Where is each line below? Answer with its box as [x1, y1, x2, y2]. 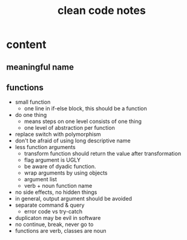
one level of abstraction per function [24, 124, 115, 132]
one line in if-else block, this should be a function [24, 105, 147, 112]
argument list [24, 176, 57, 183]
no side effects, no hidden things [15, 188, 97, 196]
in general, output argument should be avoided [15, 195, 132, 202]
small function [15, 98, 51, 106]
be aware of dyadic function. [24, 163, 96, 170]
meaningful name [6, 62, 74, 72]
